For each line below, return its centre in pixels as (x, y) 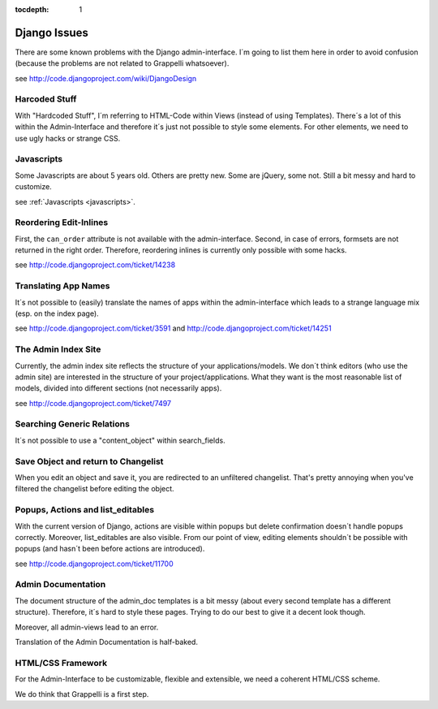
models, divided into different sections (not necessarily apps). (118, 388)
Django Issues (52, 32)
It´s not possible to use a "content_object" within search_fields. (120, 440)
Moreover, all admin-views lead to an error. (87, 627)
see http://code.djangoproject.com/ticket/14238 (95, 265)
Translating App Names (62, 286)
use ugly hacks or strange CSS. (68, 138)
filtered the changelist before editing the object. (94, 489)
